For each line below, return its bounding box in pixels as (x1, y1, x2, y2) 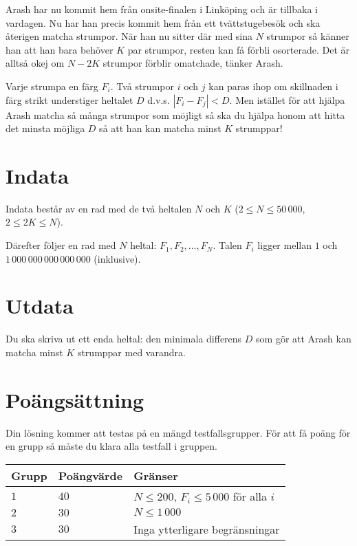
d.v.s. (147, 92, 170, 107)
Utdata (6, 292, 74, 320)
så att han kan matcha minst (99, 121, 221, 135)
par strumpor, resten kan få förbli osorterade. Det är (127, 42, 350, 56)
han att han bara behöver (6, 42, 113, 56)
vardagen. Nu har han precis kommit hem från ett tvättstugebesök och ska (6, 15, 321, 30)
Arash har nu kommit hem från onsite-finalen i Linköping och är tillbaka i (6, 2, 318, 16)
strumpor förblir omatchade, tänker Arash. (102, 56, 283, 70)
